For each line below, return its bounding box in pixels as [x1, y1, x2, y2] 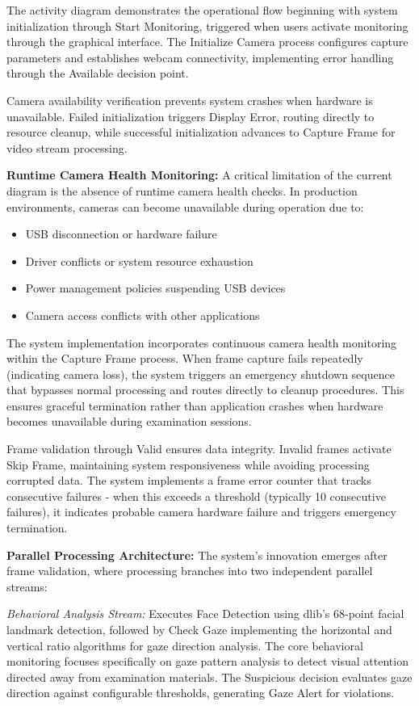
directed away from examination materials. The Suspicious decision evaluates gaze [6, 668, 413, 685]
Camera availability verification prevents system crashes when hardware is [6, 91, 373, 108]
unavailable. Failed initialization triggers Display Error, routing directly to [6, 107, 375, 124]
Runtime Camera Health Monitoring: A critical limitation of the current [6, 166, 392, 183]
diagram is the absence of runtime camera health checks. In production [6, 182, 358, 199]
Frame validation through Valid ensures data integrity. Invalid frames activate [6, 440, 392, 457]
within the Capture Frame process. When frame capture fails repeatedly [6, 350, 363, 367]
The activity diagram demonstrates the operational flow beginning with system [6, 2, 398, 18]
